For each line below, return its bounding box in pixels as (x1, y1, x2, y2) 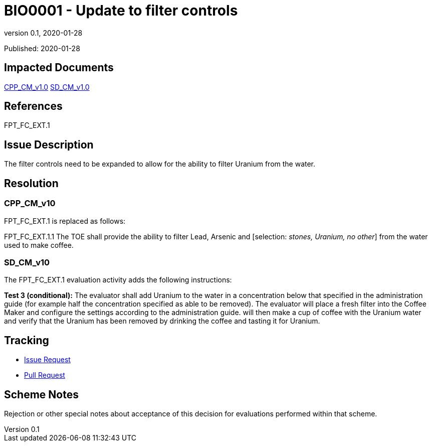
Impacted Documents (4, 61, 114, 74)
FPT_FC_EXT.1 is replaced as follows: (4, 216, 126, 225)
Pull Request (24, 371, 65, 380)
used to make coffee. (4, 240, 74, 249)
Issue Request (24, 355, 71, 364)
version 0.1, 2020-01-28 (4, 28, 83, 37)
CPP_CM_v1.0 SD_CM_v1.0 (4, 82, 90, 91)
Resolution (4, 177, 59, 190)
